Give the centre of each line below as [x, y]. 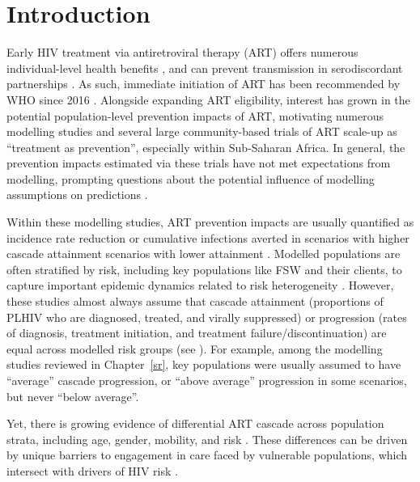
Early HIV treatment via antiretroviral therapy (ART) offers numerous [182, 52]
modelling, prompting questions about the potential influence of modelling [191, 178]
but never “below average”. [73, 396]
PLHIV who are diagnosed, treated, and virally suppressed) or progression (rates [207, 317]
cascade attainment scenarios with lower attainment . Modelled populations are [204, 254]
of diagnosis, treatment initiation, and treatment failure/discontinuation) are [197, 333]
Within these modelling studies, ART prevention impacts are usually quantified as [210, 222]
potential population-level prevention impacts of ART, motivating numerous [195, 115]
